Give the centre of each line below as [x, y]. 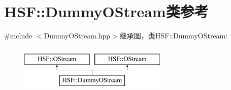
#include [18, 36]
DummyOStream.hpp [77, 36]
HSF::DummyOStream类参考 [106, 11]
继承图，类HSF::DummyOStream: [174, 36]
